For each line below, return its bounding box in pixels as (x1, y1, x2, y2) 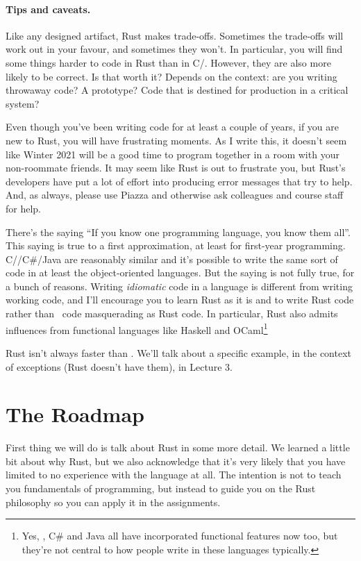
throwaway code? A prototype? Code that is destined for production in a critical (6, 83, 349, 97)
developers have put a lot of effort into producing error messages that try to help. (6, 174, 353, 188)
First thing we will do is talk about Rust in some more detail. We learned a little (6, 440, 350, 455)
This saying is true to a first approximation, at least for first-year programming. (6, 238, 346, 253)
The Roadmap (6, 400, 144, 428)
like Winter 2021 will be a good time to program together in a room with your (6, 146, 339, 161)
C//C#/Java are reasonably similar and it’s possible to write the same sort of (6, 251, 338, 266)
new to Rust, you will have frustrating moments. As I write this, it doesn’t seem (6, 133, 347, 147)
